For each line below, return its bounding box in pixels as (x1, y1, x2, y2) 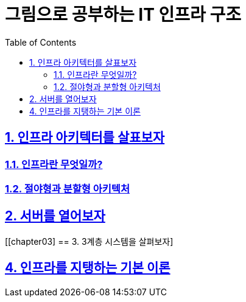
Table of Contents (5, 37, 77, 47)
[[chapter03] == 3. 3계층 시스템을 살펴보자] (5, 236, 174, 247)
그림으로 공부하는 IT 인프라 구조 (5, 4, 241, 25)
